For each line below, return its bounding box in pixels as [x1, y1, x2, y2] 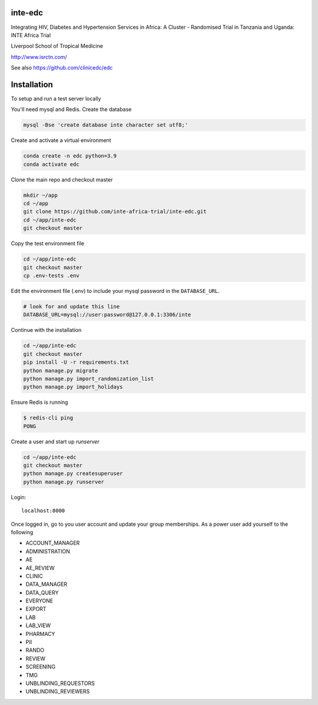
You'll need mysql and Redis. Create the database [11, 106, 132, 113]
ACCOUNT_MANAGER [25, 539, 80, 546]
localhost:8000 [21, 508, 65, 514]
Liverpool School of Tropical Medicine [11, 42, 103, 50]
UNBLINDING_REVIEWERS [25, 688, 90, 695]
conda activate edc [23, 161, 79, 167]
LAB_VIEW [25, 622, 51, 629]
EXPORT [25, 605, 47, 612]
